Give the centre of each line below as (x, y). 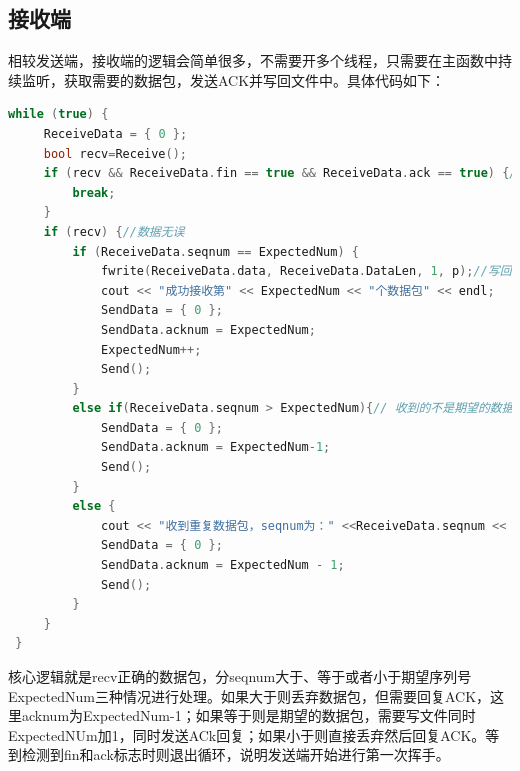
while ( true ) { (58, 114)
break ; (94, 192)
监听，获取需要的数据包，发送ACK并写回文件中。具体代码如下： (233, 79)
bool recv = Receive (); (115, 153)
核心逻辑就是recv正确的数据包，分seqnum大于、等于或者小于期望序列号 (240, 676)
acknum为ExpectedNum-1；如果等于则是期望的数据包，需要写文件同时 (248, 715)
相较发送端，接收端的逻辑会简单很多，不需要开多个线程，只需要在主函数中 (253, 60)
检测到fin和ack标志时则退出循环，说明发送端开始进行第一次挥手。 (235, 754)
